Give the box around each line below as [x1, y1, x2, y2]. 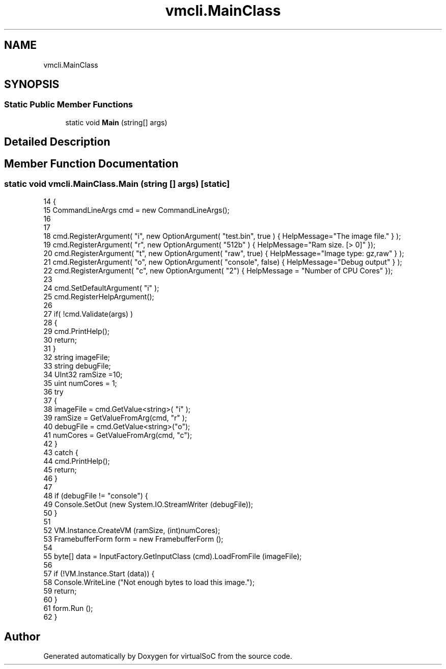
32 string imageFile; [43, 353, 110, 362]
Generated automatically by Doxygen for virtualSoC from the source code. [43, 652, 292, 661]
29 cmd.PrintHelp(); [43, 327, 109, 336]
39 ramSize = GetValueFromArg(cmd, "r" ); [43, 413, 187, 423]
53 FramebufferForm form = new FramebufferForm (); [43, 535, 224, 544]
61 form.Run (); [43, 604, 93, 613]
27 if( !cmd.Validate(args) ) [43, 310, 133, 319]
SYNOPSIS [4, 78, 60, 91]
